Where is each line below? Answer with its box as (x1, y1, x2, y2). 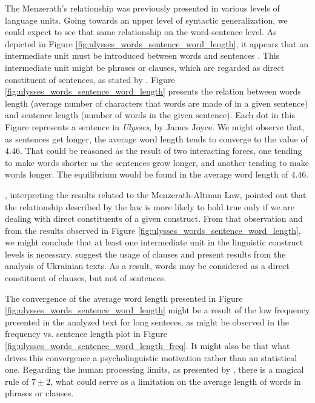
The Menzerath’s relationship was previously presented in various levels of (5, 2, 280, 14)
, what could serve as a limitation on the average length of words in (50, 375, 301, 387)
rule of (5, 375, 29, 387)
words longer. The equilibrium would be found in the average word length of (5, 168, 288, 181)
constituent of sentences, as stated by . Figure (5, 73, 175, 85)
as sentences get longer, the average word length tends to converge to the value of (5, 132, 308, 145)
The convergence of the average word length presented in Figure (5, 291, 243, 304)
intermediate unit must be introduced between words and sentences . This (5, 49, 280, 62)
